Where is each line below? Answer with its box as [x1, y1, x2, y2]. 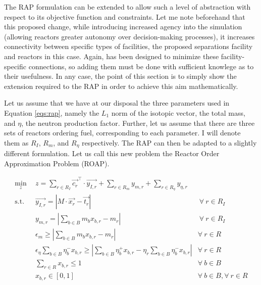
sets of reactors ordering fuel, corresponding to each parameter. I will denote [4, 127, 241, 138]
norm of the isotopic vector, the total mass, [111, 107, 245, 118]
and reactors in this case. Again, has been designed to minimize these [4, 51, 219, 61]
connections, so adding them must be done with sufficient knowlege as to [28, 61, 254, 71]
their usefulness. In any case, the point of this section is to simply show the [4, 71, 237, 81]
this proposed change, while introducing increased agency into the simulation [4, 21, 242, 32]
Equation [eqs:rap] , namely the [4, 107, 99, 118]
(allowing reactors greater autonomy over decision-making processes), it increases [4, 31, 255, 41]
